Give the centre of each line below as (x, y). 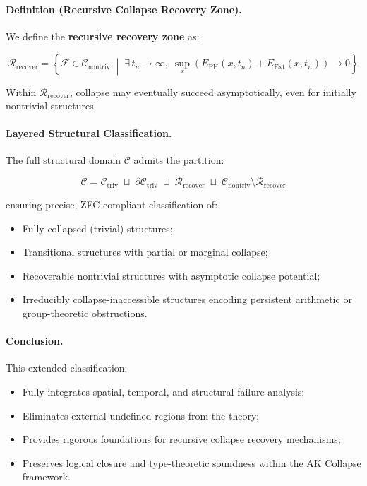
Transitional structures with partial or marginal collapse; (145, 252)
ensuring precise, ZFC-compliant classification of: (112, 205)
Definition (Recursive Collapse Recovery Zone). (124, 9)
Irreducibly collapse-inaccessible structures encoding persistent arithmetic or (187, 299)
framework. (46, 476)
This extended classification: (67, 368)
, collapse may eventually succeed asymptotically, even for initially (213, 91)
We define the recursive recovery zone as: (103, 36)
